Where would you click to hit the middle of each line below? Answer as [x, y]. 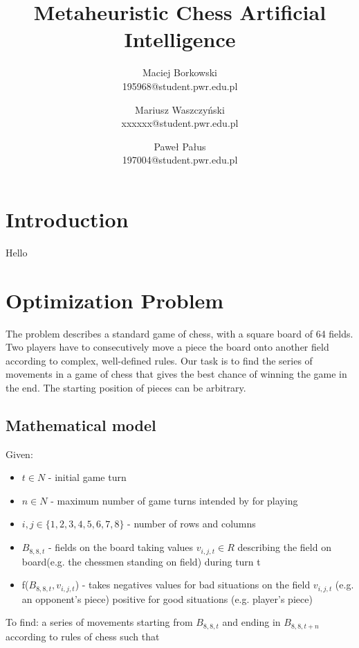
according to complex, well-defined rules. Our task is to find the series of [159, 360]
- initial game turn [87, 477]
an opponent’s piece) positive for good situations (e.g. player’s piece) [167, 598]
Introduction [67, 219]
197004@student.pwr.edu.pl [180, 160]
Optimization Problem [115, 300]
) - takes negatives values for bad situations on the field [193, 585]
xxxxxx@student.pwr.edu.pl [180, 123]
